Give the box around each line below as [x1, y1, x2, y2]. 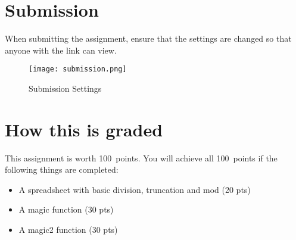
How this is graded [5, 117, 163, 141]
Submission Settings [29, 82, 102, 94]
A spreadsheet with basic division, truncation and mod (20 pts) [18, 183, 251, 195]
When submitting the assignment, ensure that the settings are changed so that [5, 32, 292, 45]
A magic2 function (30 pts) [18, 223, 118, 236]
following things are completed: [5, 163, 119, 176]
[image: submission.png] [29, 65, 127, 74]
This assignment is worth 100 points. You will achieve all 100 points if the [5, 151, 278, 164]
